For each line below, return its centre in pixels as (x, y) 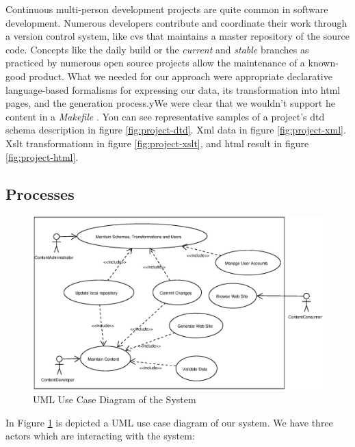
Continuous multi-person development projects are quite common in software (167, 9)
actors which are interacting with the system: (100, 436)
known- (323, 63)
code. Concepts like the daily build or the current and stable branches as (157, 49)
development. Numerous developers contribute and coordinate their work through (176, 22)
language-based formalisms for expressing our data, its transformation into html (173, 89)
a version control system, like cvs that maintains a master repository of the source (177, 36)
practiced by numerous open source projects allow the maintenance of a (155, 63)
